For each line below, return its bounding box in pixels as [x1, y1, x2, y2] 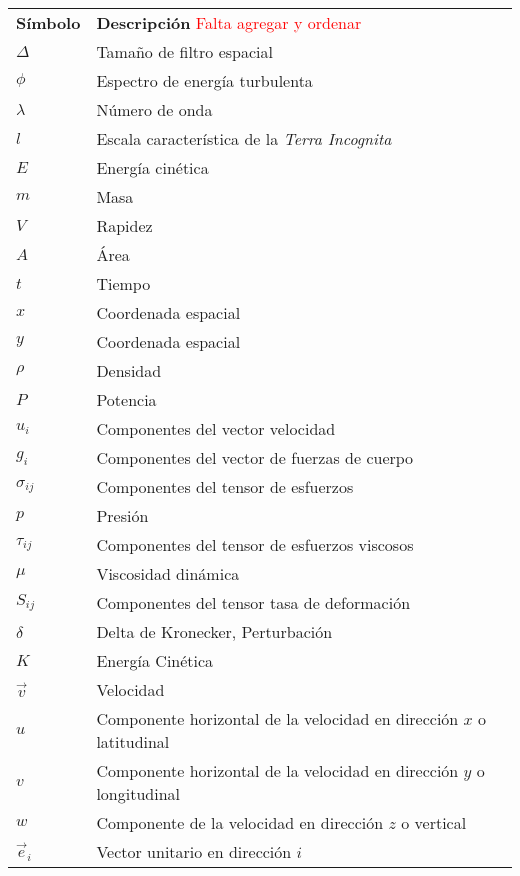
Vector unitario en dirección [96, 840, 292, 863]
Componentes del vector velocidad [96, 417, 336, 440]
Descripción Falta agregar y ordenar [96, 11, 362, 34]
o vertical [401, 811, 467, 834]
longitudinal [96, 782, 180, 805]
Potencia [96, 388, 157, 411]
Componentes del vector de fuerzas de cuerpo [96, 446, 414, 469]
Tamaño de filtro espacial [96, 40, 273, 63]
